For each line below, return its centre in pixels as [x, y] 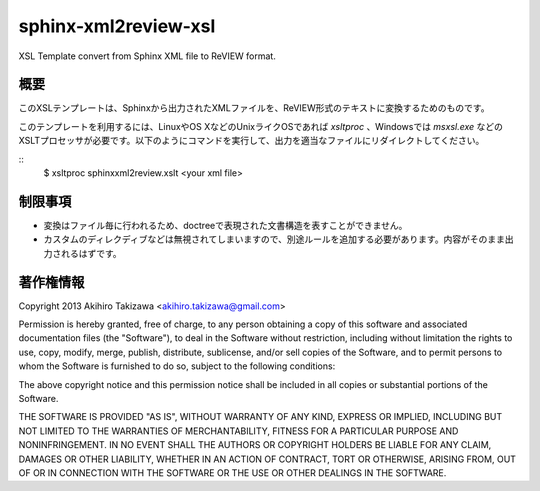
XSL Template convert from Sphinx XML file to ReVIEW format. [147, 56]
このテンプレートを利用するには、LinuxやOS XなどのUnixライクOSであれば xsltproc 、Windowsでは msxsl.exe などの [261, 126]
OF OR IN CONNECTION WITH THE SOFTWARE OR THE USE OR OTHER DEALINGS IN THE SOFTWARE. [232, 472]
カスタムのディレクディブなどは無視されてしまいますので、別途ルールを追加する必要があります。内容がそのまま [274, 239]
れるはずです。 [91, 253]
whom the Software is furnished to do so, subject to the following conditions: [177, 366]
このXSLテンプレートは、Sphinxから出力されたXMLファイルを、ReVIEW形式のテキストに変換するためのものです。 [254, 108]
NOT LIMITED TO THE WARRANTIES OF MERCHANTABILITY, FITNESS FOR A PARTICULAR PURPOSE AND [238, 431]
